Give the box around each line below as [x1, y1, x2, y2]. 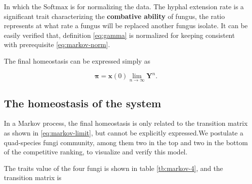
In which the [4, 1, 41, 11]
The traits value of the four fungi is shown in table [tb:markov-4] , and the [4, 163, 223, 173]
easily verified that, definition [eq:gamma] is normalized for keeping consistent [4, 30, 235, 40]
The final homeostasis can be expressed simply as [4, 55, 150, 66]
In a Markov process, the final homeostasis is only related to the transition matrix [4, 118, 248, 128]
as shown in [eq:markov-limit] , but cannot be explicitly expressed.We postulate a [4, 128, 243, 138]
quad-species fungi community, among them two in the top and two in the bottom [4, 137, 248, 147]
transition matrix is [4, 172, 62, 183]
